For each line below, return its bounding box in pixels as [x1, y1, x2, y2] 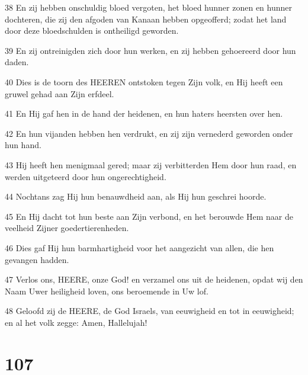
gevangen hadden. [5, 253, 69, 265]
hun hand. [5, 139, 41, 151]
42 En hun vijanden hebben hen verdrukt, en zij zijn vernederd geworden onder [5, 127, 293, 139]
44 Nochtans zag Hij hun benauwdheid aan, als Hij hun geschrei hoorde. [5, 190, 267, 203]
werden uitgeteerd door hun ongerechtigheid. [5, 170, 166, 182]
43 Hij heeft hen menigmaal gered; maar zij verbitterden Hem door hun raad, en [5, 158, 297, 171]
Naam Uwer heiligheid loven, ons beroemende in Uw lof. [5, 284, 208, 297]
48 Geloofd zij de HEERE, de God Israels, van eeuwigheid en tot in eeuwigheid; [5, 305, 294, 317]
